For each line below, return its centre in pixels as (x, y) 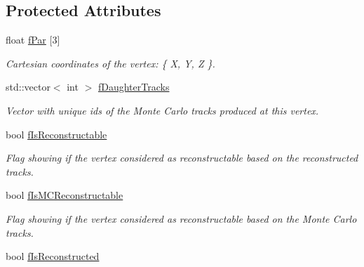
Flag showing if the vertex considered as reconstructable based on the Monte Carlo (181, 218)
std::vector (28, 87)
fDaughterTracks (134, 87)
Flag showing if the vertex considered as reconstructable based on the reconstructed (182, 158)
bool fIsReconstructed (53, 256)
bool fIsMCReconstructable (65, 195)
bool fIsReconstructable (56, 134)
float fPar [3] (33, 40)
